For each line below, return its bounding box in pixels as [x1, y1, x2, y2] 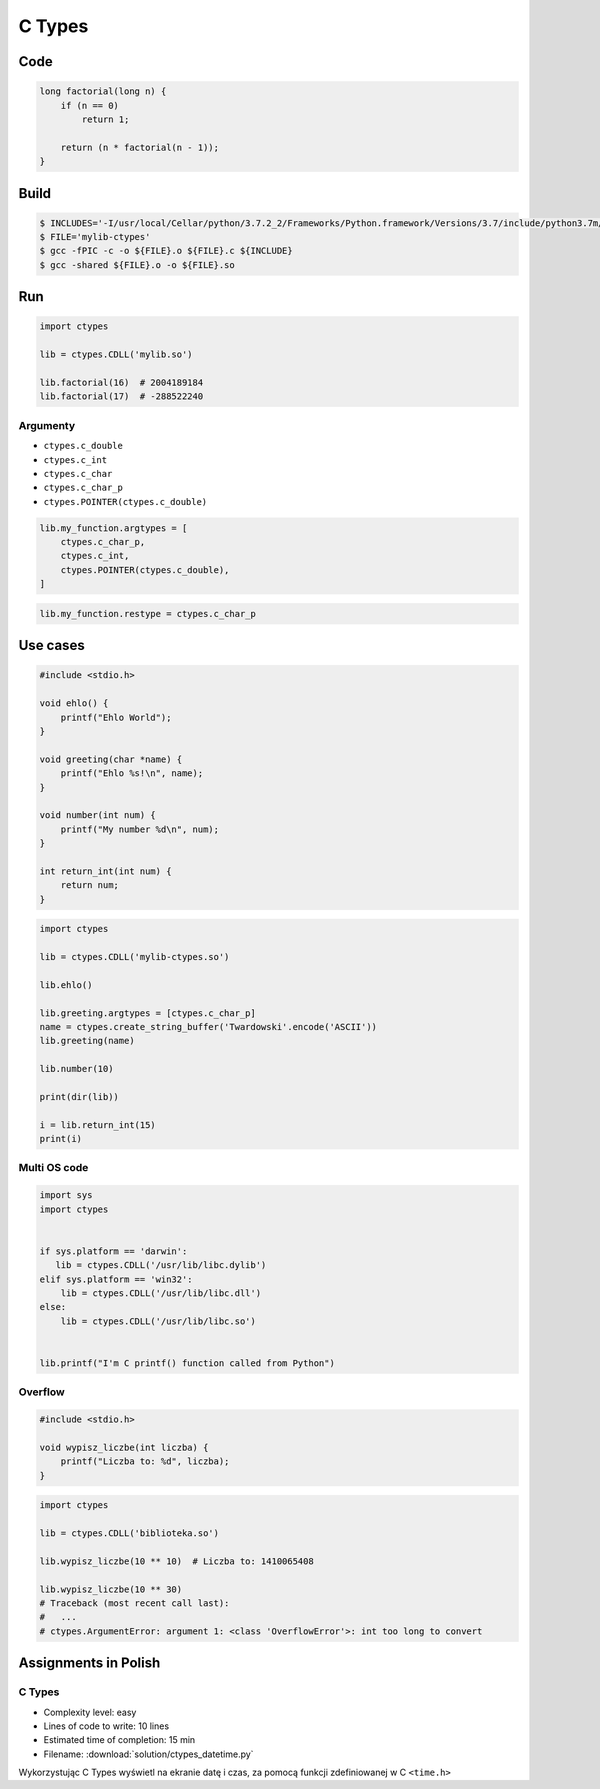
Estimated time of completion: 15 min [43, 1734, 196, 1746]
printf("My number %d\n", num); [60, 823, 220, 835]
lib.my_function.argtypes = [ [39, 522, 188, 534]
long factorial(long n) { [39, 86, 167, 97]
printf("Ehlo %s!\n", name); [60, 768, 204, 779]
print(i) [39, 1133, 83, 1145]
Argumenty [18, 418, 76, 432]
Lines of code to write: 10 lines [43, 1720, 170, 1732]
